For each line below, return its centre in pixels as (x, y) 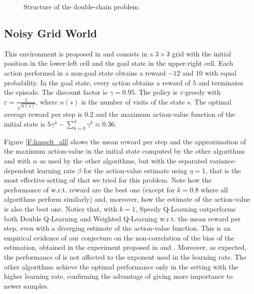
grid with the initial (202, 53)
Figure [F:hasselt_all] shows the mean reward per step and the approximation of (125, 141)
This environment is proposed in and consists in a (79, 53)
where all (214, 189)
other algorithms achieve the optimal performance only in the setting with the (121, 266)
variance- (223, 161)
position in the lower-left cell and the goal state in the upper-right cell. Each (119, 63)
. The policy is (156, 92)
